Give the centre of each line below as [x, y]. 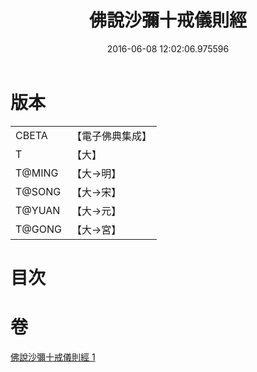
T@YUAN [38, 210]
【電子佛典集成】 [111, 136]
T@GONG [38, 229]
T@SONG [38, 191]
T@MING [37, 173]
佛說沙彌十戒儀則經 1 [53, 357]
